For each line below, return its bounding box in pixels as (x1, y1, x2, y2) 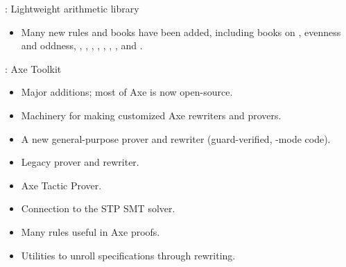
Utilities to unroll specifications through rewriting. (21, 248, 236, 262)
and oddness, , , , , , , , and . (21, 38, 143, 53)
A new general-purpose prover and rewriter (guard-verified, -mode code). (21, 131, 331, 146)
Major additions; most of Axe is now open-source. (21, 85, 233, 99)
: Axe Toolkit (5, 61, 62, 76)
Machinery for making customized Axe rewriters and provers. (21, 107, 282, 122)
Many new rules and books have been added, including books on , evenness (21, 24, 341, 39)
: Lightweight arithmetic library (5, 1, 139, 15)
